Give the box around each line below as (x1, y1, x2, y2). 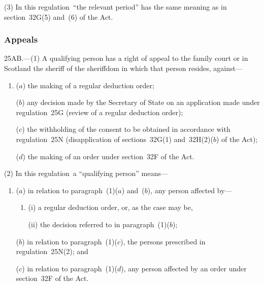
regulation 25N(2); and (16, 246, 88, 257)
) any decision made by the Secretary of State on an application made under (22, 97, 260, 108)
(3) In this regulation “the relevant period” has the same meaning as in (4, 2, 227, 12)
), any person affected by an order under (121, 263, 247, 273)
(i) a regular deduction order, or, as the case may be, (28, 202, 193, 212)
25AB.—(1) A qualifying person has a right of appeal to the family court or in (4, 53, 248, 63)
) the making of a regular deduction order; (22, 80, 154, 90)
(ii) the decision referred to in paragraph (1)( (28, 219, 170, 229)
